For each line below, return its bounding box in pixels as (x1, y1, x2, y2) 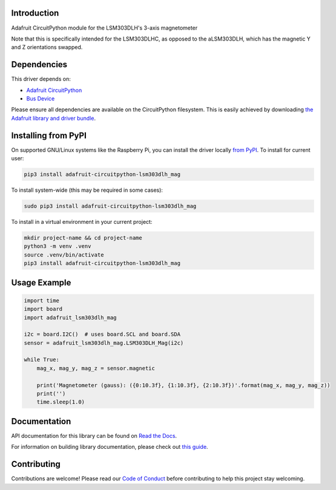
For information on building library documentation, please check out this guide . (11, 443, 208, 451)
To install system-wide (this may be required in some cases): (11, 186, 163, 194)
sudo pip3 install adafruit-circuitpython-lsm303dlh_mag (24, 203, 197, 210)
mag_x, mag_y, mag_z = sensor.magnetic (36, 365, 156, 371)
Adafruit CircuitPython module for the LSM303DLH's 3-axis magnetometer (11, 24, 198, 31)
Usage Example (11, 277, 71, 287)
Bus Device (26, 94, 55, 102)
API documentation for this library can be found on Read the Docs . (11, 432, 177, 439)
